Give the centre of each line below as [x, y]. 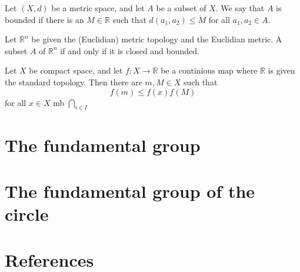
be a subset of [181, 8]
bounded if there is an [44, 19]
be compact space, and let [76, 70]
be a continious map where [209, 70]
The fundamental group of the [130, 190]
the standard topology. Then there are [74, 82]
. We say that [240, 8]
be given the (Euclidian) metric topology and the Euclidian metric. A [157, 39]
